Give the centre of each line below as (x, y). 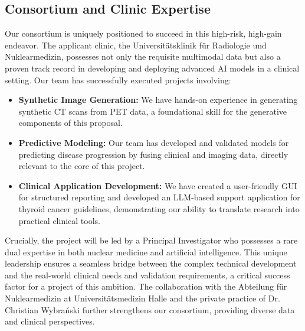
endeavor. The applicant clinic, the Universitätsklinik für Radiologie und (136, 45)
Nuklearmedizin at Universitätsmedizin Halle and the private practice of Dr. (142, 298)
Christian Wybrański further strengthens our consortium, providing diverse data (150, 309)
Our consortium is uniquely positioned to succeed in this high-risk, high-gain (143, 33)
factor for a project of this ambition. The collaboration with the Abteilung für (146, 286)
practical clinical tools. (59, 220)
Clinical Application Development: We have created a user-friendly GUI (158, 185)
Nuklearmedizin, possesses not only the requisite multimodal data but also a (143, 56)
